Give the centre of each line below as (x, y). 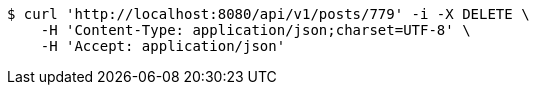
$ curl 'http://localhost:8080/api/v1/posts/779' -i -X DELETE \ (268, 14)
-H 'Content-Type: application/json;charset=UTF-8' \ (255, 30)
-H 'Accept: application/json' (163, 46)
